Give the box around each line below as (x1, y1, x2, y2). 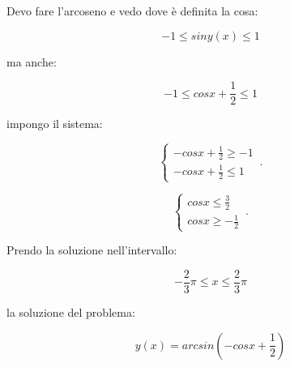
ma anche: (6, 53, 57, 70)
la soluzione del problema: (6, 304, 135, 320)
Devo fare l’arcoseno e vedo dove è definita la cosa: (6, 2, 258, 19)
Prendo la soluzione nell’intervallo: (6, 241, 177, 258)
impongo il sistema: (6, 115, 103, 132)
